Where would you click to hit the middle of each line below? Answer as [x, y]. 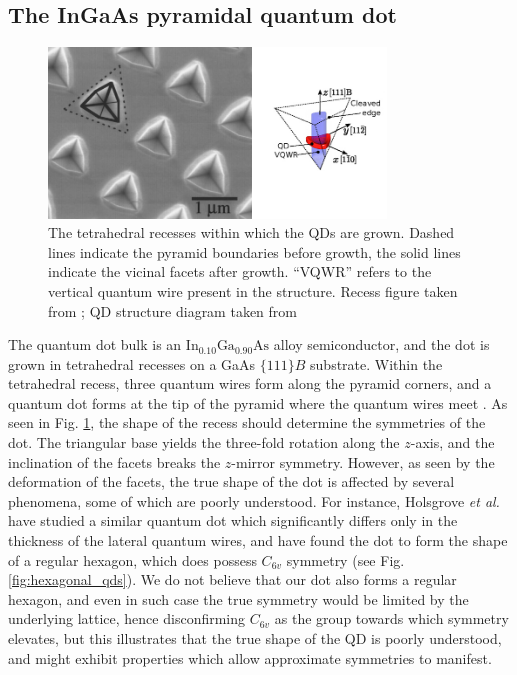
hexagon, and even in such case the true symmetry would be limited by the [238, 598]
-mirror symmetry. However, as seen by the [363, 461]
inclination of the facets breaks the [114, 461]
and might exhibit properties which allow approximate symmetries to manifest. [250, 657]
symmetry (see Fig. [345, 559]
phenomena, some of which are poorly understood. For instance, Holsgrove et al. [254, 500]
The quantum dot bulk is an [95, 344]
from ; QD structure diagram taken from [172, 310]
